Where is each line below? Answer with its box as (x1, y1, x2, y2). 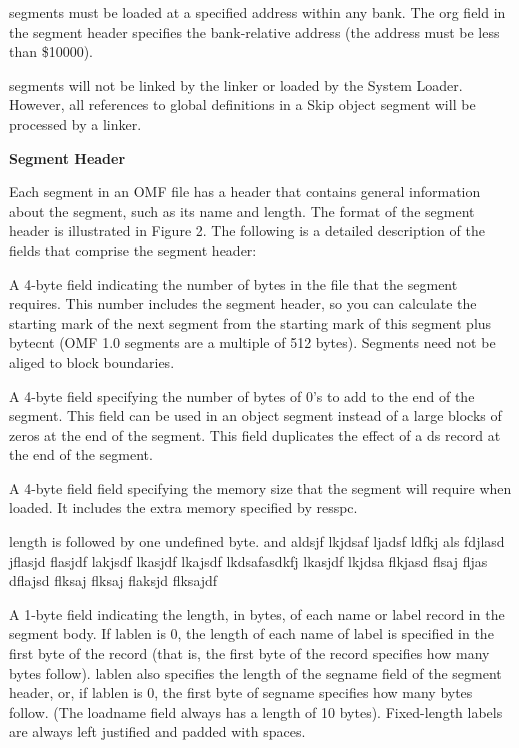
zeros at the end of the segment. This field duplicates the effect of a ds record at (9, 424, 501, 445)
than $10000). (9, 41, 94, 62)
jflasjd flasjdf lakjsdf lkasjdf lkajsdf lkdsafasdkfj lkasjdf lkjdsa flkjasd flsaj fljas (9, 550, 488, 571)
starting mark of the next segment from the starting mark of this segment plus (9, 312, 492, 333)
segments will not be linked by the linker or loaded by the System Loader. (9, 74, 463, 95)
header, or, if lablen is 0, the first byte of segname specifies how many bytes (9, 682, 473, 703)
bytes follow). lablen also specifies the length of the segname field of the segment (9, 662, 502, 683)
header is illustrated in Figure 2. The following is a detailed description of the (9, 220, 485, 241)
